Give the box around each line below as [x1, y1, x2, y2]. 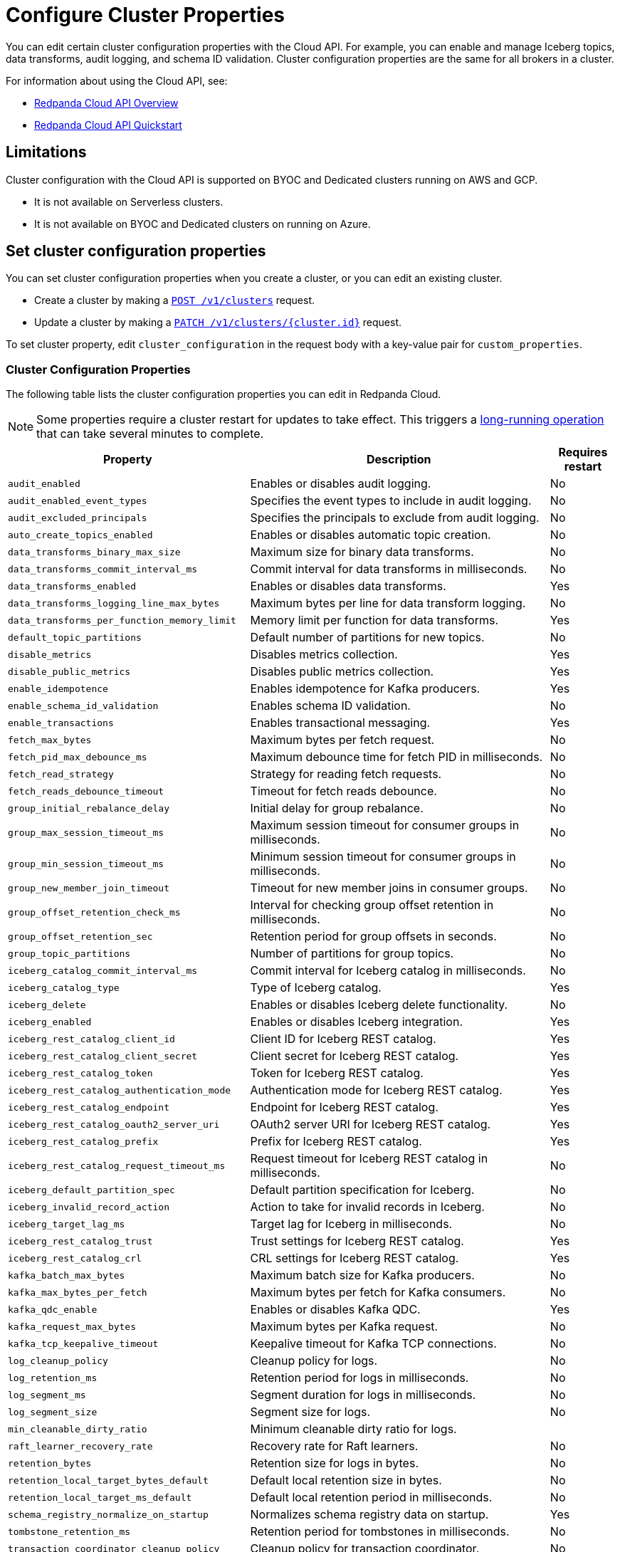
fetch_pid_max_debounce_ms [8, 751, 147, 762]
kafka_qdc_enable [8, 1304, 98, 1315]
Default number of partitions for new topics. [250, 630, 485, 645]
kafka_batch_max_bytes [8, 1269, 125, 1281]
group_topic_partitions [8, 948, 131, 959]
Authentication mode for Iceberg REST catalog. [250, 1083, 503, 1098]
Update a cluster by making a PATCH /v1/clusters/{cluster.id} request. [34, 316, 401, 329]
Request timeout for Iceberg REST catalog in [250, 1151, 488, 1166]
